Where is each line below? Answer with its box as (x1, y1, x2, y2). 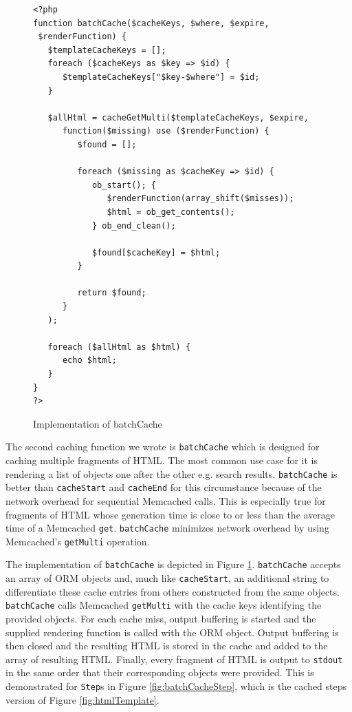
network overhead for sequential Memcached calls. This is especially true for (5, 493, 326, 507)
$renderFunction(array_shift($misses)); (107, 193, 294, 204)
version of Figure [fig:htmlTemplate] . (5, 692, 159, 706)
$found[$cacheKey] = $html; (91, 247, 221, 258)
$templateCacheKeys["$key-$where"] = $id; (62, 72, 260, 82)
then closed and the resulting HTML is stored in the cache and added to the (5, 638, 328, 653)
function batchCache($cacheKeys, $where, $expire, (33, 18, 269, 28)
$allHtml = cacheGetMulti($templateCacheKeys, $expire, (47, 112, 309, 123)
